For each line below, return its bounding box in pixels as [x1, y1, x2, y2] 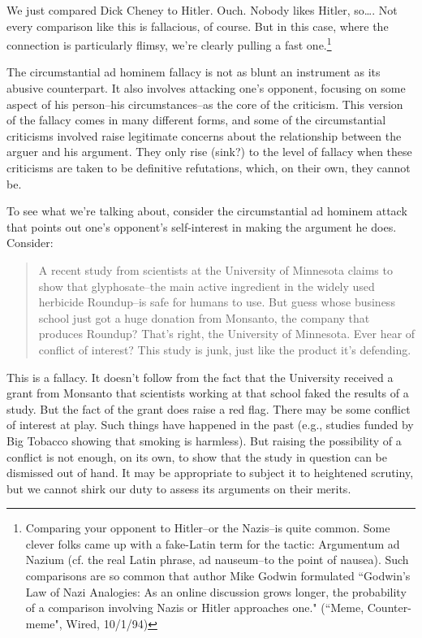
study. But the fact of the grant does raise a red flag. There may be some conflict [6, 400, 411, 417]
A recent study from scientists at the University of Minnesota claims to [38, 261, 393, 278]
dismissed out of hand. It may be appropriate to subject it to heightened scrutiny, [6, 464, 414, 481]
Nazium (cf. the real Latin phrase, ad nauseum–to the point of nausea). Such [25, 551, 409, 568]
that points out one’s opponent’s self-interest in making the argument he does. [6, 218, 397, 235]
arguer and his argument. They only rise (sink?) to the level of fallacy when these [6, 143, 412, 160]
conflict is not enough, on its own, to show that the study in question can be [6, 448, 387, 465]
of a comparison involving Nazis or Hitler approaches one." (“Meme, [25, 599, 364, 616]
